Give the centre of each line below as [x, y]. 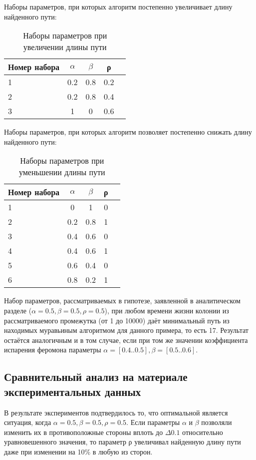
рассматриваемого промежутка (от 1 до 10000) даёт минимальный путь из [117, 320]
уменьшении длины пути [62, 172]
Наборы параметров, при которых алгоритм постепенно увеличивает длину [118, 7]
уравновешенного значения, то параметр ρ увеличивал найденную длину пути [123, 442]
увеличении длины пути [65, 47]
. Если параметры [153, 422]
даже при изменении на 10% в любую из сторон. [78, 451]
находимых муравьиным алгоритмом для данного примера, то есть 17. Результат [126, 330]
